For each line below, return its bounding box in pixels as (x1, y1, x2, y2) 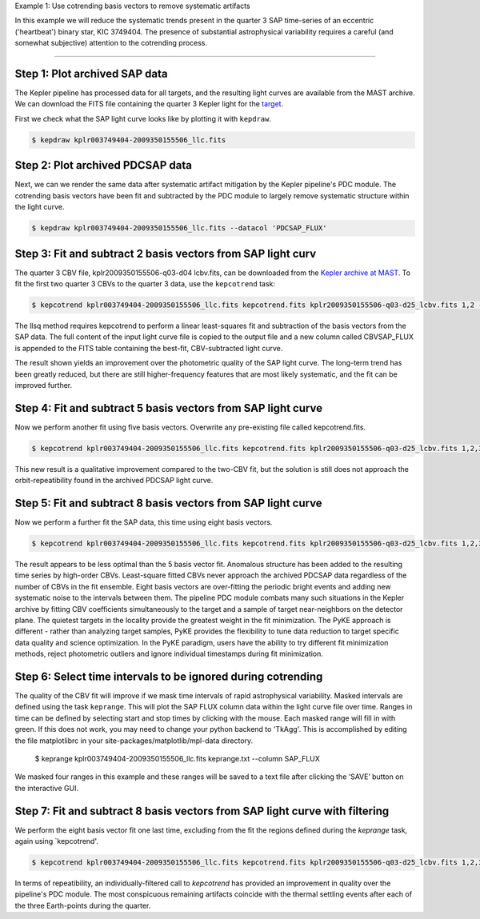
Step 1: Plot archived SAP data (14, 66, 168, 80)
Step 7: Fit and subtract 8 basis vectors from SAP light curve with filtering (14, 804, 390, 817)
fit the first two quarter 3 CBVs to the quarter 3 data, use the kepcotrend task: (14, 279, 276, 288)
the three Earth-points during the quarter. (14, 901, 151, 910)
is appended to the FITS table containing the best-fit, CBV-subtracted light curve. (14, 343, 283, 353)
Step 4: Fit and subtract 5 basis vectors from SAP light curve (14, 401, 323, 415)
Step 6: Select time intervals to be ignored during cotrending (14, 670, 323, 683)
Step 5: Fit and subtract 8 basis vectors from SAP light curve (14, 497, 323, 509)
